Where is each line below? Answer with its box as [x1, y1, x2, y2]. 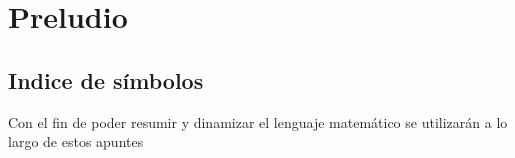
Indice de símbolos [8, 64, 204, 95]
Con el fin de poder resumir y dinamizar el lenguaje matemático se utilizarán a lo [8, 111, 508, 132]
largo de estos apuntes [8, 131, 144, 152]
